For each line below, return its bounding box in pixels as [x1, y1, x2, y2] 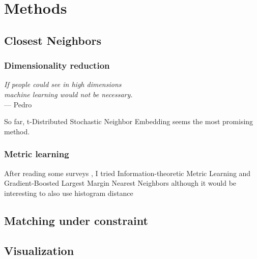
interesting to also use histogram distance [4, 187, 133, 198]
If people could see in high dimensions [4, 79, 122, 90]
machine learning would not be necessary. [4, 89, 133, 99]
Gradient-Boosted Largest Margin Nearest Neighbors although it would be [4, 178, 237, 188]
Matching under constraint [4, 212, 148, 228]
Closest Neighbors [4, 32, 101, 48]
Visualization [4, 242, 74, 258]
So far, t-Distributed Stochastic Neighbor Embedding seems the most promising [4, 116, 253, 127]
